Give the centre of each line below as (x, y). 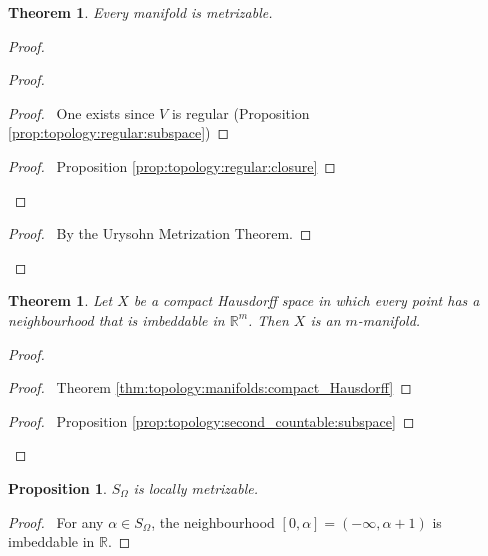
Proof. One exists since (81, 112)
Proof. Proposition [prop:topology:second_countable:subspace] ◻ (211, 420)
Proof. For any (56, 521)
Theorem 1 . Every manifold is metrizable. (140, 12)
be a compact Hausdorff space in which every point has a (306, 300)
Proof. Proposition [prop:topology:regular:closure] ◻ (172, 165)
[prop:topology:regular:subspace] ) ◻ (119, 132)
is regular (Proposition (240, 112)
